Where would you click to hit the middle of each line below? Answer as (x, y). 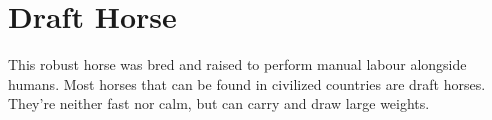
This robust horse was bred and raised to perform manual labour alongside (237, 64)
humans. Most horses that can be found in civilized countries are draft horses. (247, 83)
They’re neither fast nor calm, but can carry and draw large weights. (219, 103)
